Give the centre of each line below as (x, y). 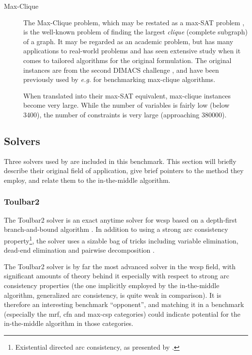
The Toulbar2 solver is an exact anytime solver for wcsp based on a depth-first (121, 219)
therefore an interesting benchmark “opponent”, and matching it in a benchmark (124, 304)
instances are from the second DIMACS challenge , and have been (121, 70)
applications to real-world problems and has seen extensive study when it (132, 51)
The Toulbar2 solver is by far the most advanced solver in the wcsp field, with (120, 266)
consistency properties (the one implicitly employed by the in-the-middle (112, 285)
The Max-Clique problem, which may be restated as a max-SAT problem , (134, 22)
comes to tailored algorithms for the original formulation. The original (127, 60)
